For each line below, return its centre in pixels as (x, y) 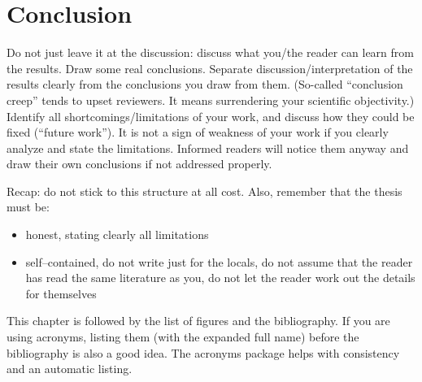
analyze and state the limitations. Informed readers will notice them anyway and (208, 148)
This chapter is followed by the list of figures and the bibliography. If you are (198, 321)
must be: (28, 207)
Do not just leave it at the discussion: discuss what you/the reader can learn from (210, 52)
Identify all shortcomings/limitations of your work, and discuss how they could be (211, 116)
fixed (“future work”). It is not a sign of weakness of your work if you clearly (198, 132)
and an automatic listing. (70, 369)
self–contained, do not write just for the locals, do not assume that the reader (219, 261)
